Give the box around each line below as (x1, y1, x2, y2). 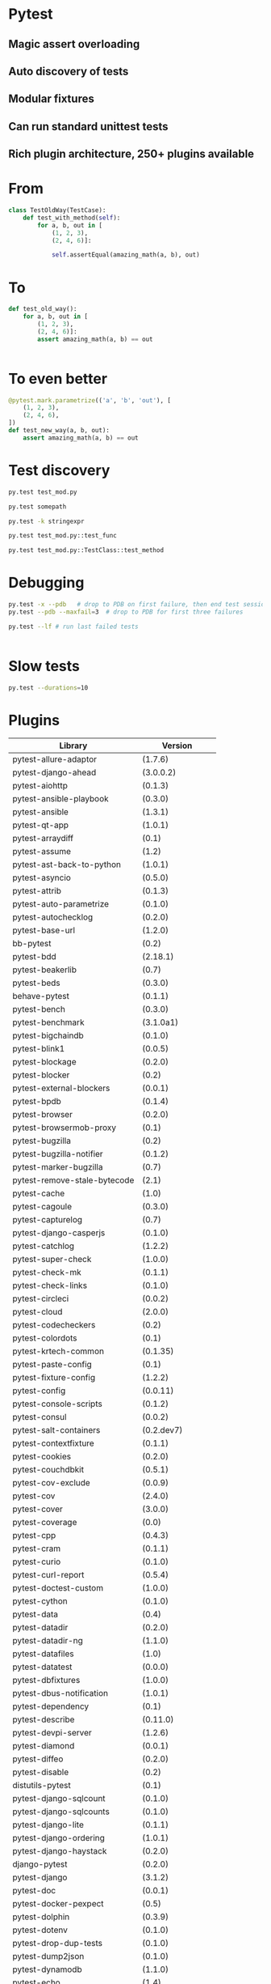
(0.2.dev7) (142, 1425, 183, 1436)
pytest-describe (12, 1714, 75, 1725)
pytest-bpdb (12, 1096, 62, 1107)
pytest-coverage (12, 1517, 77, 1528)
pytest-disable (12, 1766, 69, 1778)
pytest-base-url (12, 924, 75, 936)
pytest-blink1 (12, 1043, 65, 1055)
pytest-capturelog (12, 1214, 83, 1226)
